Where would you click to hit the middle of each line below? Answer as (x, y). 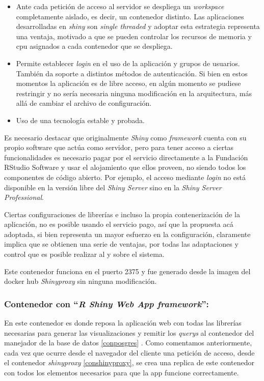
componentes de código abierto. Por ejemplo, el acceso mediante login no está (125, 177)
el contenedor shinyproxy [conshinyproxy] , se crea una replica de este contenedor (129, 362)
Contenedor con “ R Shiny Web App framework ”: (107, 303)
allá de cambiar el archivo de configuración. (84, 103)
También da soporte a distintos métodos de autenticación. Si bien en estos (132, 73)
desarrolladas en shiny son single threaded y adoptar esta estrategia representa (138, 26)
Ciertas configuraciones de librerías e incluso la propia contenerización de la (122, 214)
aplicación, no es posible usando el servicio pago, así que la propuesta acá (119, 224)
